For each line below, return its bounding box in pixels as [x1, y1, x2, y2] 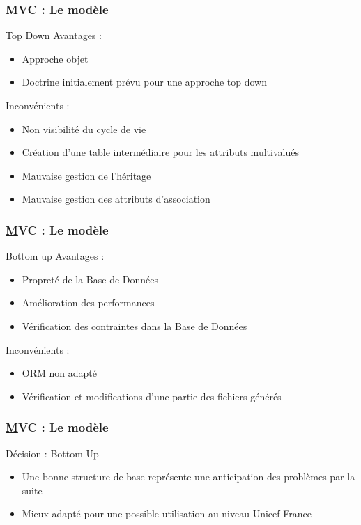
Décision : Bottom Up [6, 446, 99, 460]
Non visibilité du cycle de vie [22, 121, 146, 136]
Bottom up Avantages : [6, 249, 105, 263]
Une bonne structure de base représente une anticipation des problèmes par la [22, 469, 355, 484]
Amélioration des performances [22, 295, 155, 310]
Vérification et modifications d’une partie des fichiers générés [22, 389, 282, 403]
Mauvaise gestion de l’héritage [22, 168, 151, 182]
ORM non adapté [22, 366, 97, 380]
